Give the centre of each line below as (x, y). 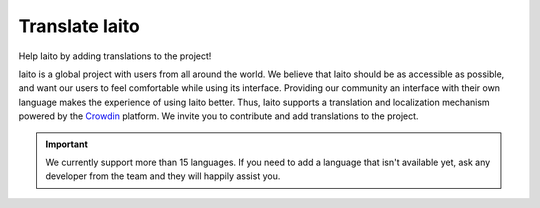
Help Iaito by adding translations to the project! (115, 56)
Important (67, 144)
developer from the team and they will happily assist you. (163, 176)
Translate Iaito (79, 26)
